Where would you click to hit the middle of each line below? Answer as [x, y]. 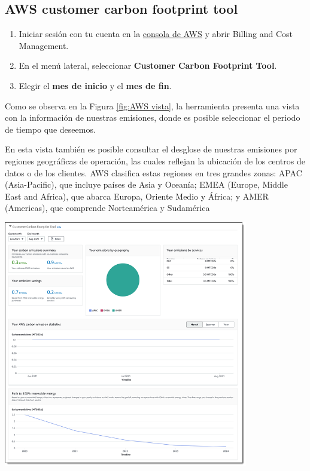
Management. [44, 45]
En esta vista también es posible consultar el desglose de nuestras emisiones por [151, 149]
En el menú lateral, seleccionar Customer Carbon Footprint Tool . [148, 65]
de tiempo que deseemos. [50, 129]
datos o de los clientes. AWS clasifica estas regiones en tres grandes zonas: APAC [154, 172]
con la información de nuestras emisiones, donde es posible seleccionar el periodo [153, 117]
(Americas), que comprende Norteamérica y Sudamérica [107, 208]
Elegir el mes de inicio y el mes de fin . [95, 85]
